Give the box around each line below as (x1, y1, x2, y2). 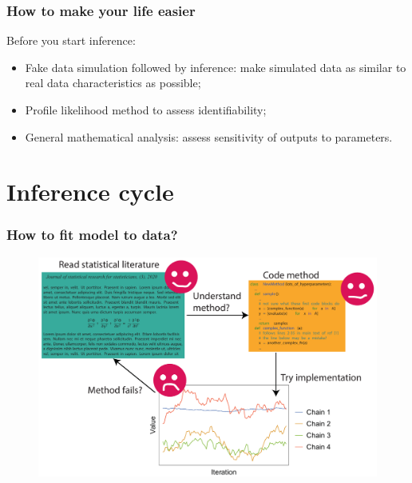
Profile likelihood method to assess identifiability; (25, 102, 267, 118)
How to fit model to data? (6, 225, 178, 245)
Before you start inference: (6, 32, 136, 49)
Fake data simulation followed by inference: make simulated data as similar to (25, 58, 406, 75)
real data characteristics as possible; (25, 74, 201, 91)
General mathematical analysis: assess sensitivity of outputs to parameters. (25, 128, 393, 145)
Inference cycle (6, 175, 174, 208)
